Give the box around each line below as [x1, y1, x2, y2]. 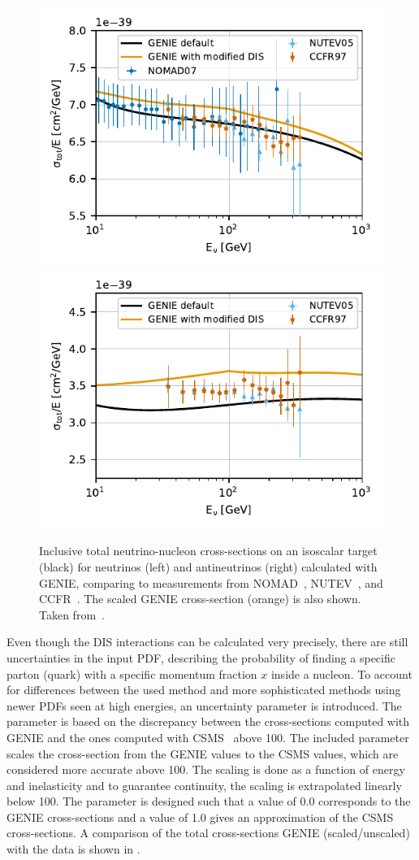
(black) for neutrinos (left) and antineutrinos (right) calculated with [39, 558, 378, 575]
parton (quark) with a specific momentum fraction [6, 665, 257, 682]
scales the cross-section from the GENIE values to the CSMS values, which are [6, 745, 399, 762]
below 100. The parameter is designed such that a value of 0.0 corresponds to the [6, 793, 411, 810]
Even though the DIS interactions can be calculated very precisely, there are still [6, 633, 408, 650]
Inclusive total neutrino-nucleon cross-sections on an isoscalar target [39, 542, 378, 559]
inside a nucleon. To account [270, 665, 413, 682]
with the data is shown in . [6, 840, 140, 858]
